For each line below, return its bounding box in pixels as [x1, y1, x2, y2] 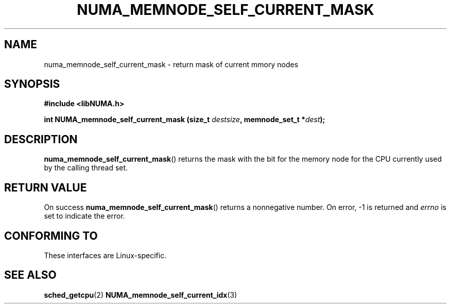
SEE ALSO [4, 268, 57, 282]
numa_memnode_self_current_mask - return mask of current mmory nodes [44, 60, 299, 69]
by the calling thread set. [44, 163, 128, 172]
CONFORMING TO [4, 229, 98, 242]
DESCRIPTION [4, 132, 78, 146]
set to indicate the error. [44, 211, 125, 221]
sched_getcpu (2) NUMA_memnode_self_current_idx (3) [44, 290, 237, 299]
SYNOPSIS [4, 78, 60, 91]
